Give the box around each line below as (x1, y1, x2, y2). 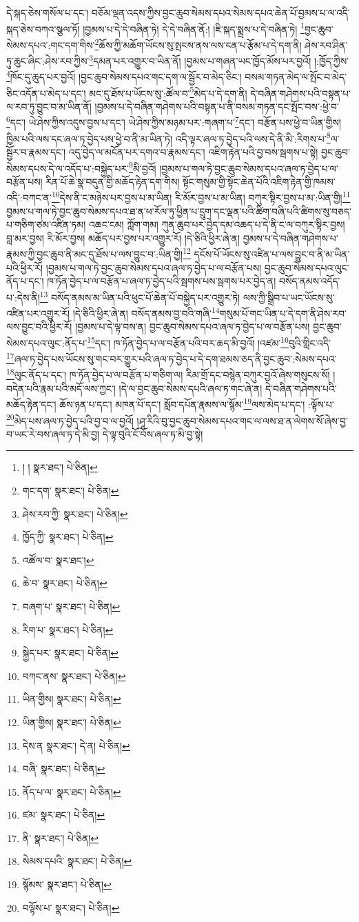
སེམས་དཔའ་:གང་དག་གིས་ (6, 37, 95, 52)
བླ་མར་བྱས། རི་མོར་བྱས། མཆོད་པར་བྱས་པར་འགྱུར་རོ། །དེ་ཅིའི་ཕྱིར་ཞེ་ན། (6, 230, 240, 245)
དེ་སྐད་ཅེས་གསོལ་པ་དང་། (6, 6, 89, 19)
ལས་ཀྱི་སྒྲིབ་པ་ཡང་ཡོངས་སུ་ (243, 290, 335, 304)
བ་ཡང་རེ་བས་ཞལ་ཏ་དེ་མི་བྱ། (6, 426, 100, 441)
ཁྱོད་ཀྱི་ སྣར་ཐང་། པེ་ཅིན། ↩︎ (22, 530, 114, 544)
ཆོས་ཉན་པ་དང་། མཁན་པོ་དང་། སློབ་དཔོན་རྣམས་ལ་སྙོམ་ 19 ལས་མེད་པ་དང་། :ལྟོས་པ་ (59, 395, 334, 411)
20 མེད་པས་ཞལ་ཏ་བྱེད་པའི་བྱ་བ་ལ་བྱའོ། (6, 411, 134, 428)
